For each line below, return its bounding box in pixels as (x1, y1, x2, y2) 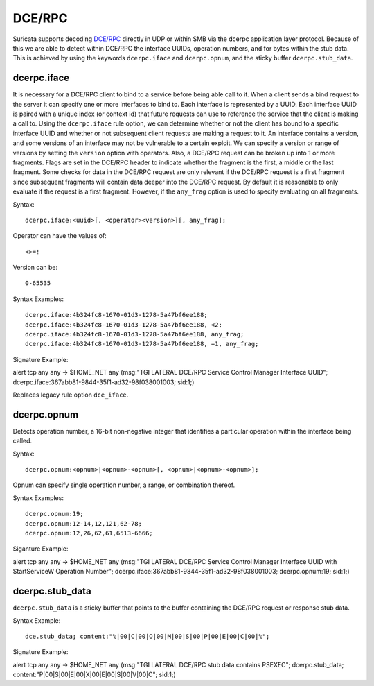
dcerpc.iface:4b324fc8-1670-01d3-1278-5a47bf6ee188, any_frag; (25, 330, 244, 338)
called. (12, 437, 33, 445)
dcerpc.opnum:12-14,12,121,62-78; (25, 520, 142, 527)
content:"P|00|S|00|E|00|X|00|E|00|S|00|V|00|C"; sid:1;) (12, 670, 176, 679)
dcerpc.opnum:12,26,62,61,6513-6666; (25, 529, 154, 538)
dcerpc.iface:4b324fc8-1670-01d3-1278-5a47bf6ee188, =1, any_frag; (25, 340, 259, 348)
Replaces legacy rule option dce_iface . (12, 391, 129, 399)
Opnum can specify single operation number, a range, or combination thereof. (12, 481, 235, 489)
